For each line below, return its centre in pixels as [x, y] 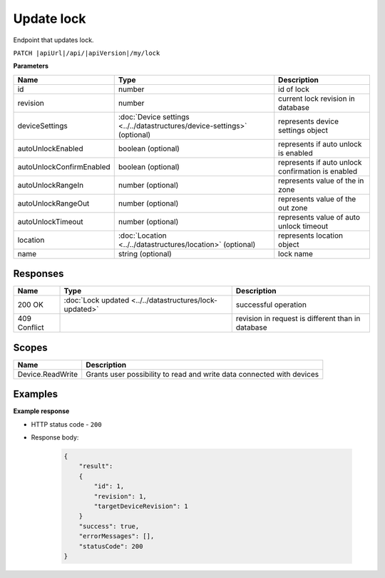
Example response [41, 411]
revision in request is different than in [298, 319]
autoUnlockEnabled [50, 148]
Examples [36, 394]
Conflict [31, 328]
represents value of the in [321, 181]
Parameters [31, 66]
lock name [296, 253]
